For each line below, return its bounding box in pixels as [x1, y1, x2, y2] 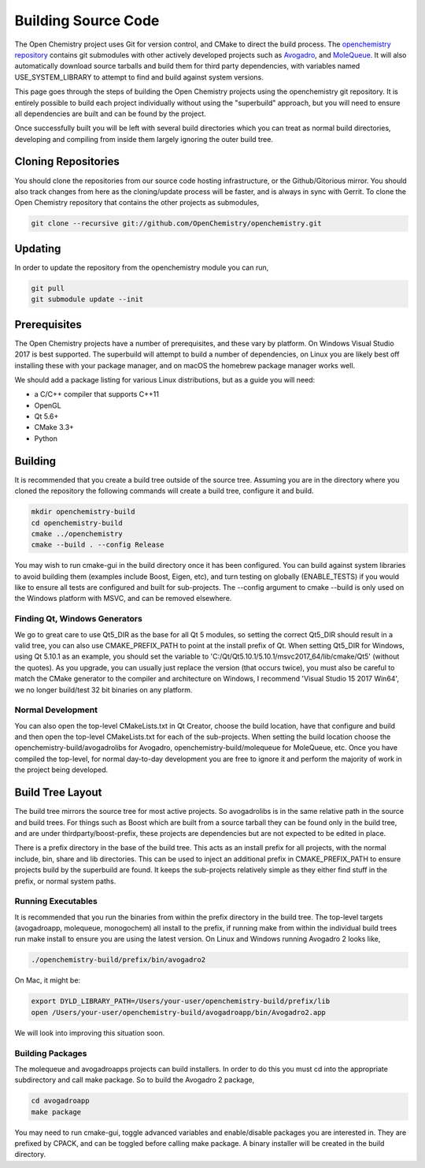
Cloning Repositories [14, 155, 120, 169]
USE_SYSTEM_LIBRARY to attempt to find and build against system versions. [14, 72, 264, 82]
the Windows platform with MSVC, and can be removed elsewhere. [14, 594, 232, 603]
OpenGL [34, 401, 62, 410]
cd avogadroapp [31, 1096, 90, 1106]
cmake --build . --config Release [31, 540, 164, 550]
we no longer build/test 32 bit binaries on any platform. [14, 685, 193, 694]
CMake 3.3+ [34, 423, 75, 432]
